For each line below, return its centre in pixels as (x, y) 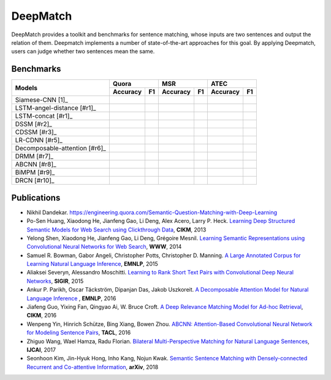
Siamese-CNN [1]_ (42, 100)
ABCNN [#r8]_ (36, 165)
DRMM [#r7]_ (34, 157)
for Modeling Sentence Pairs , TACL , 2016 (79, 333)
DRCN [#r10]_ (35, 180)
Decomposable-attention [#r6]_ (61, 149)
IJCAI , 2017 (41, 350)
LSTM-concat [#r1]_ (44, 116)
